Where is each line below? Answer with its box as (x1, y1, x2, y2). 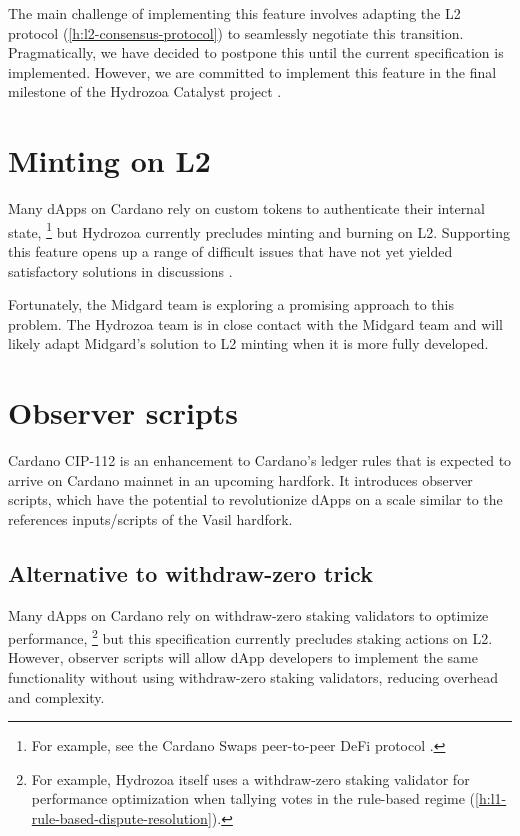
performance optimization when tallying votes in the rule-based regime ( (31, 788, 476, 809)
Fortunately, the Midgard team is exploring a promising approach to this (8, 294, 454, 315)
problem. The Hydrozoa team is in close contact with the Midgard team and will (8, 313, 503, 334)
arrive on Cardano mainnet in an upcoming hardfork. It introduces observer (8, 469, 473, 490)
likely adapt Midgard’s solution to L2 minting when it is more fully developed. (8, 333, 489, 354)
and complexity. (8, 686, 105, 707)
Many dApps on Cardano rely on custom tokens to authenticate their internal (8, 198, 485, 219)
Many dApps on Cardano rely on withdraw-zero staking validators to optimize (8, 604, 489, 625)
